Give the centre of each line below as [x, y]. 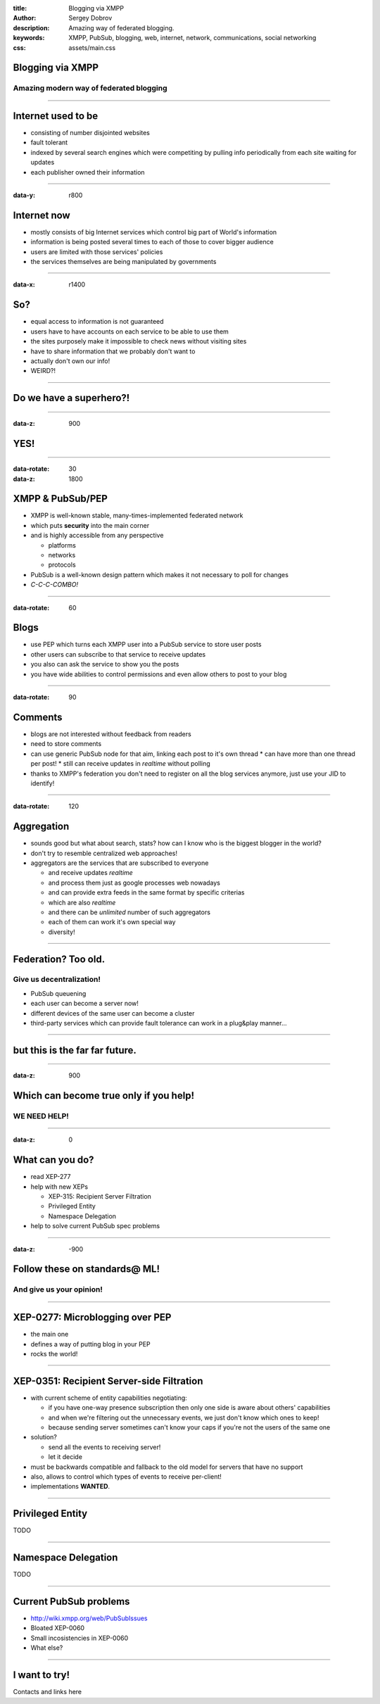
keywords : [29, 38]
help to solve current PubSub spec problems [95, 1226]
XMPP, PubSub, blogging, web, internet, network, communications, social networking [192, 38]
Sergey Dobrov [90, 18]
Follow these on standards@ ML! [87, 1269]
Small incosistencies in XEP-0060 [80, 1638]
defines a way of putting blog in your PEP [90, 1344]
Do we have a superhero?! [71, 398]
